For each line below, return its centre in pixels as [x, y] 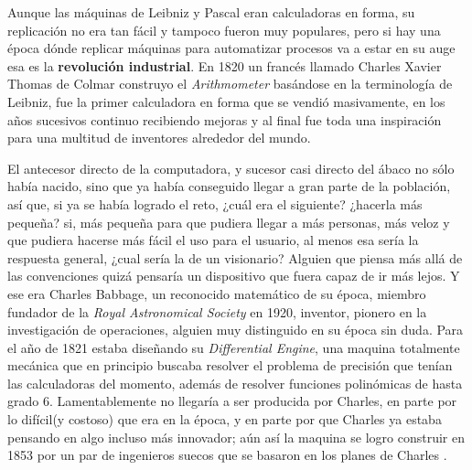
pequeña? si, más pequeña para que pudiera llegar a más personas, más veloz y [229, 222]
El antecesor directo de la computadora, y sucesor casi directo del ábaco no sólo [231, 168]
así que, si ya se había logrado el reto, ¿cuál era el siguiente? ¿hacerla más [215, 203]
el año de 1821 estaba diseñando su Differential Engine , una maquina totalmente [234, 347]
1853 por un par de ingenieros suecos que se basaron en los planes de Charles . [227, 455]
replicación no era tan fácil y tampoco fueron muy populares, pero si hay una [224, 30]
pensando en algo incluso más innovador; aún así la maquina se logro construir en [236, 437]
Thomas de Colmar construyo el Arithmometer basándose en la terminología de [230, 84]
